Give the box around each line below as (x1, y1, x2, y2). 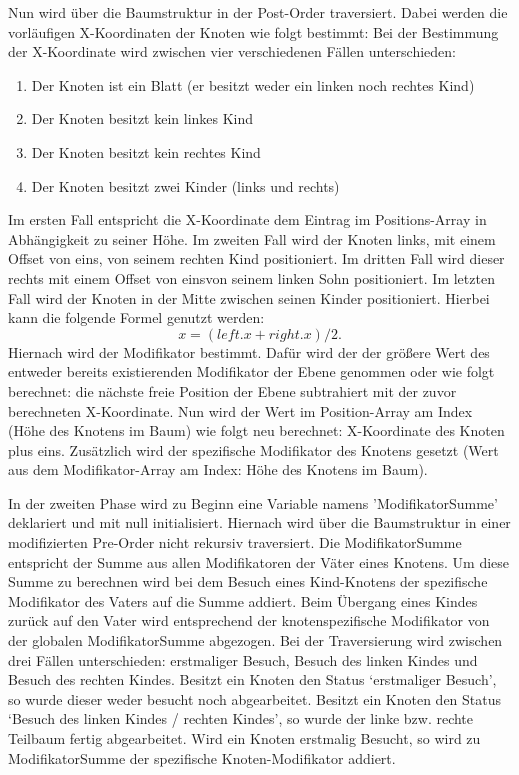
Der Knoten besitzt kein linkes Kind (31, 108, 254, 129)
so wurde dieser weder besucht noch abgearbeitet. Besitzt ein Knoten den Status (8, 688, 502, 709)
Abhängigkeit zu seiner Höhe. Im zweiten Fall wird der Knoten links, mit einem (8, 228, 496, 249)
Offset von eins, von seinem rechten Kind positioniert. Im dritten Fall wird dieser (8, 248, 505, 269)
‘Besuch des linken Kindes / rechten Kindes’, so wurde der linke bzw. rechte (8, 708, 474, 729)
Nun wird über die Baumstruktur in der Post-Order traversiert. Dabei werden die (8, 2, 508, 22)
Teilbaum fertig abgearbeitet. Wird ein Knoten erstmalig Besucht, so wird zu (8, 728, 481, 748)
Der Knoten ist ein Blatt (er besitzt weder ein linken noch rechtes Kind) (31, 74, 475, 95)
